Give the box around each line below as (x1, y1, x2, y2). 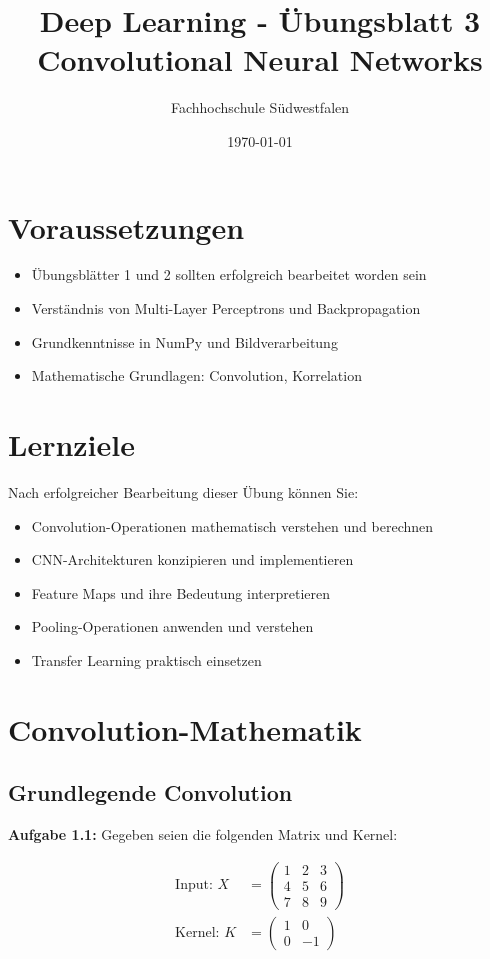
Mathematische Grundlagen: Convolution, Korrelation (31, 365, 362, 386)
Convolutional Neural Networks (37, 39, 483, 80)
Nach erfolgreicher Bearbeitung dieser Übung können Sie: (8, 481, 359, 502)
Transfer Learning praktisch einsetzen (31, 649, 262, 670)
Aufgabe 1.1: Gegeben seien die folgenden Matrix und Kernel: (8, 824, 398, 845)
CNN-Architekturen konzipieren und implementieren (31, 549, 354, 570)
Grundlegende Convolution (8, 777, 293, 808)
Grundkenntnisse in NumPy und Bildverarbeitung (31, 331, 338, 352)
